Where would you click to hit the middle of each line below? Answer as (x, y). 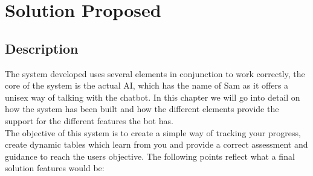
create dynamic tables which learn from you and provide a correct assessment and (156, 144)
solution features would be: (55, 168)
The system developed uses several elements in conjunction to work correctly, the (155, 73)
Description (42, 48)
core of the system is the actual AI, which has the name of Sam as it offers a (147, 85)
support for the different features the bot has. (89, 120)
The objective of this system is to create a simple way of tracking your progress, (153, 132)
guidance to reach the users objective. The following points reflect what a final (150, 156)
